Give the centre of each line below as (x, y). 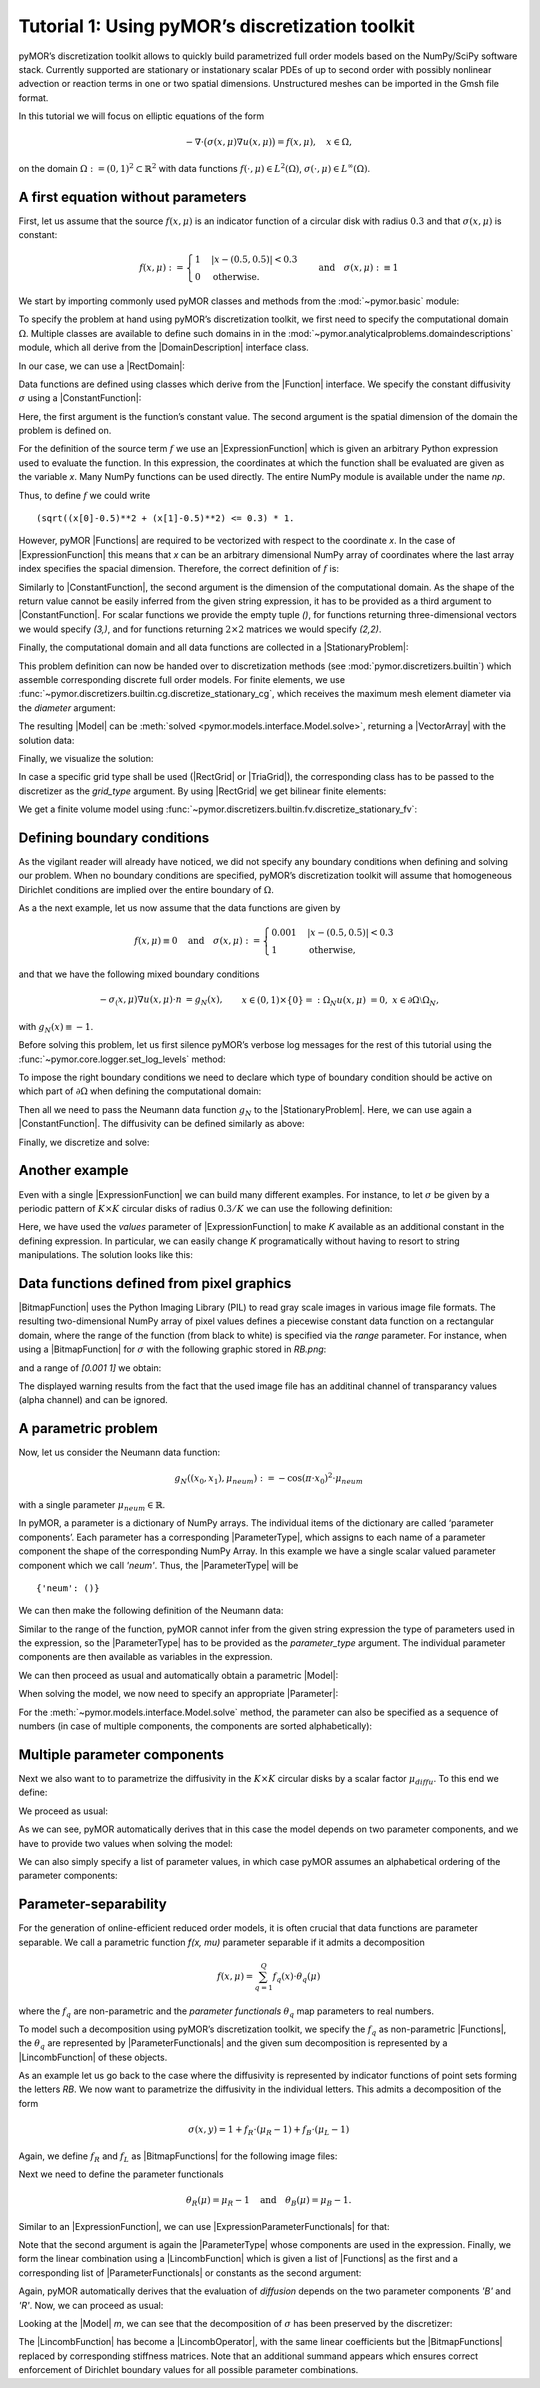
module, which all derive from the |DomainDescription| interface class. (163, 347)
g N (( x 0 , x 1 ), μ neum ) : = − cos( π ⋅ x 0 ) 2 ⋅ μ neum (269, 1479)
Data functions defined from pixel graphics (155, 1283)
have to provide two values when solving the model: (126, 1843)
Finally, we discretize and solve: (84, 1142)
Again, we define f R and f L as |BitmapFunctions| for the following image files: (178, 2157)
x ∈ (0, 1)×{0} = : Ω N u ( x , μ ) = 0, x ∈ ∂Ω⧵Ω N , (340, 1002)
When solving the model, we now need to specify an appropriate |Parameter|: (178, 1694)
